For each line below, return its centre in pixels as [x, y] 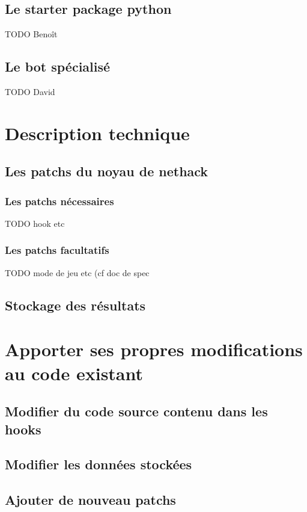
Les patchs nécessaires [59, 201]
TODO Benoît [31, 34]
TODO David [30, 91]
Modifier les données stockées [99, 464]
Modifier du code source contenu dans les [136, 411]
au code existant [74, 373]
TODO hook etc [35, 223]
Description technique [97, 133]
